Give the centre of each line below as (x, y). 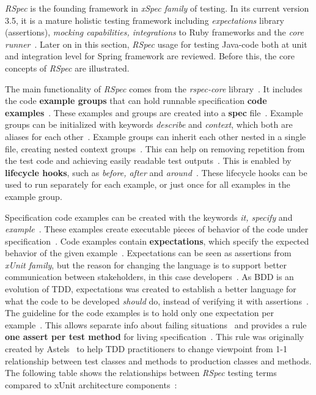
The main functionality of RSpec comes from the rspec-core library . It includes (154, 88)
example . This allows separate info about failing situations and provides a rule (156, 324)
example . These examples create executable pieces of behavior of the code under (157, 229)
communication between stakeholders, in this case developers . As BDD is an (149, 277)
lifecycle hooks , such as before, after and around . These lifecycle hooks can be (156, 172)
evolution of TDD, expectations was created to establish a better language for (151, 289)
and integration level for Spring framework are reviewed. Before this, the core (150, 56)
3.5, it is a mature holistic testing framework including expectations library (145, 20)
